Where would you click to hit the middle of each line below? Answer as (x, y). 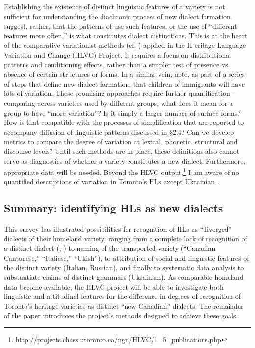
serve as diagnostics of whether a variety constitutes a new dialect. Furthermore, (125, 160)
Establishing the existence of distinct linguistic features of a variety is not (115, 6)
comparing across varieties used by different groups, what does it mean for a (118, 102)
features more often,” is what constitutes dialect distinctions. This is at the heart (126, 35)
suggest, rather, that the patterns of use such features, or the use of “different (121, 26)
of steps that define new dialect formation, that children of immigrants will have (125, 83)
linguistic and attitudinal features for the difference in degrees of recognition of (123, 296)
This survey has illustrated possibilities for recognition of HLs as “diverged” (118, 229)
